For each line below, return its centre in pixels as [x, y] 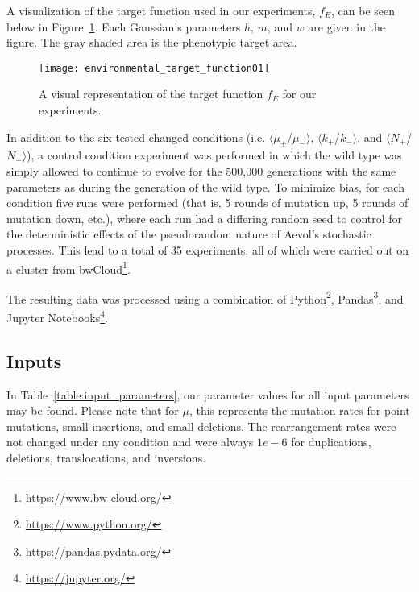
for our [299, 94]
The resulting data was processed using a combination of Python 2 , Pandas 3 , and [205, 297]
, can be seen [363, 10]
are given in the [347, 26]
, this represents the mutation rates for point [299, 410]
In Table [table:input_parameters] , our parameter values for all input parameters [208, 394]
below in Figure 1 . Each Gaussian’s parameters [124, 26]
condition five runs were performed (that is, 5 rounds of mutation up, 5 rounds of [207, 203]
